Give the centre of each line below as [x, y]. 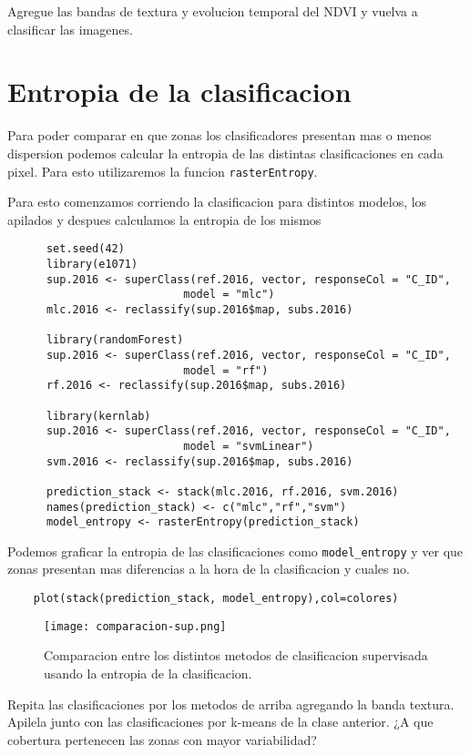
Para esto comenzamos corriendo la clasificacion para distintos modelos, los [217, 202]
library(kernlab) [98, 416]
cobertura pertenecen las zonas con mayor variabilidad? [162, 739]
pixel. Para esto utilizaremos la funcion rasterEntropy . [163, 171]
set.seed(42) [85, 249]
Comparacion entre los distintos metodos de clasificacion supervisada [236, 655]
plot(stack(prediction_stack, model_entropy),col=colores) [216, 599]
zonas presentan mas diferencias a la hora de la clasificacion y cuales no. [209, 569]
